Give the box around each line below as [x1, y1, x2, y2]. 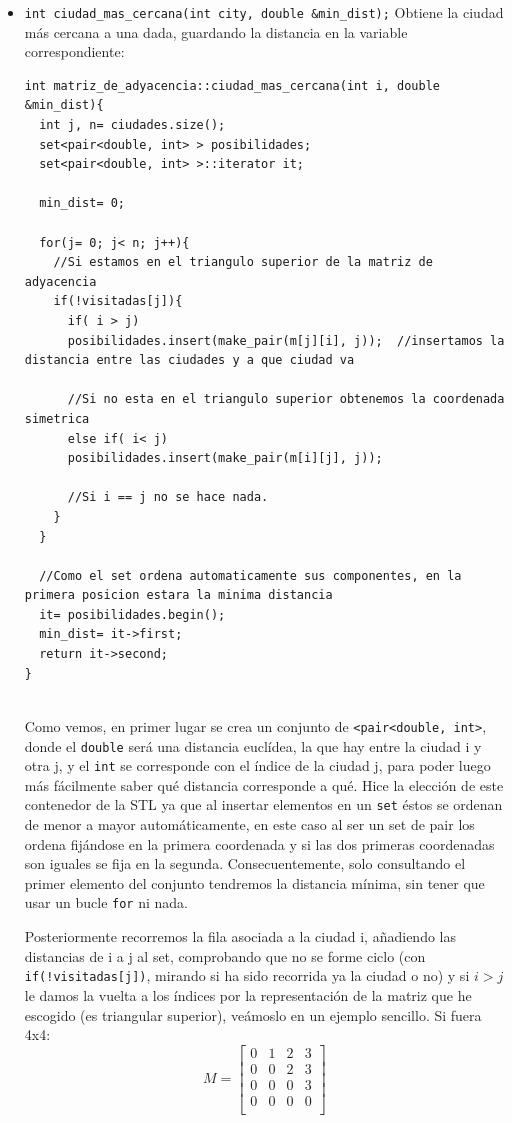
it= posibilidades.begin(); [39, 607, 226, 622]
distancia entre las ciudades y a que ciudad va [24, 353, 355, 368]
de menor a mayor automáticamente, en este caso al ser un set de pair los [24, 814, 475, 835]
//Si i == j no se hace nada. [67, 490, 269, 505]
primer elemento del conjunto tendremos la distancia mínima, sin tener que [24, 872, 485, 893]
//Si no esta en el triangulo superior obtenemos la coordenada [67, 392, 505, 407]
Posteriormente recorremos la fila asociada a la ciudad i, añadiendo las [24, 926, 456, 947]
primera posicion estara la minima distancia [24, 588, 333, 603]
